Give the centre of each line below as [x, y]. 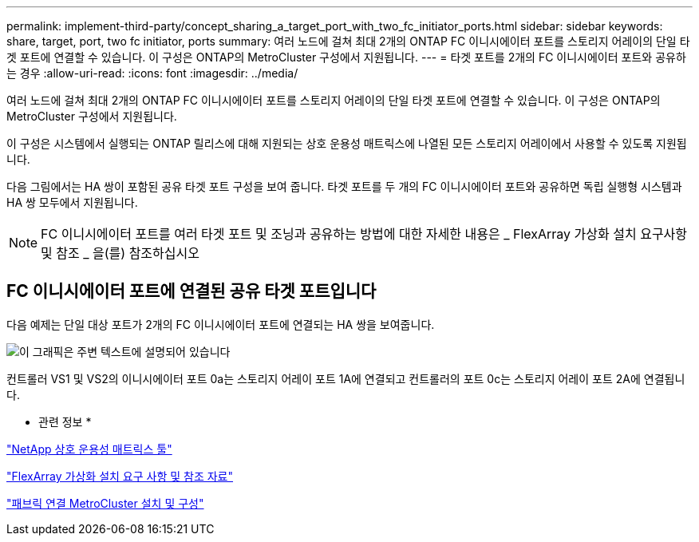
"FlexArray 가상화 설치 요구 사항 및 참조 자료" [120, 476]
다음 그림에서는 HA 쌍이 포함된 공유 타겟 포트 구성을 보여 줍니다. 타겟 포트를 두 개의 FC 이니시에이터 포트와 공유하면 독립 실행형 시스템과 [344, 186]
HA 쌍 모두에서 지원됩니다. [72, 202]
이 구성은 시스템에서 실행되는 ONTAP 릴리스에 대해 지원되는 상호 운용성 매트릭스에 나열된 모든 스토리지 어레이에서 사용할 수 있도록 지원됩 [347, 143]
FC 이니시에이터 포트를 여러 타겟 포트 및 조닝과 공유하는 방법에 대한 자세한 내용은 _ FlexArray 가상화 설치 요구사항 [364, 234]
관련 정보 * [65, 421]
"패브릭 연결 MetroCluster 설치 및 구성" [105, 503]
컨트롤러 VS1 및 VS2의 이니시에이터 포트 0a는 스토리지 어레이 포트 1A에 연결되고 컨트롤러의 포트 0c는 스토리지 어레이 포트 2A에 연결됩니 [346, 378]
